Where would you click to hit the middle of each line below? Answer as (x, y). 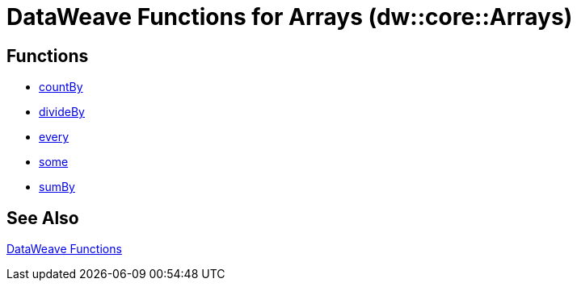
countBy (61, 87)
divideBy (62, 112)
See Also (43, 218)
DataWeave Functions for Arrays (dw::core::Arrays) (290, 17)
